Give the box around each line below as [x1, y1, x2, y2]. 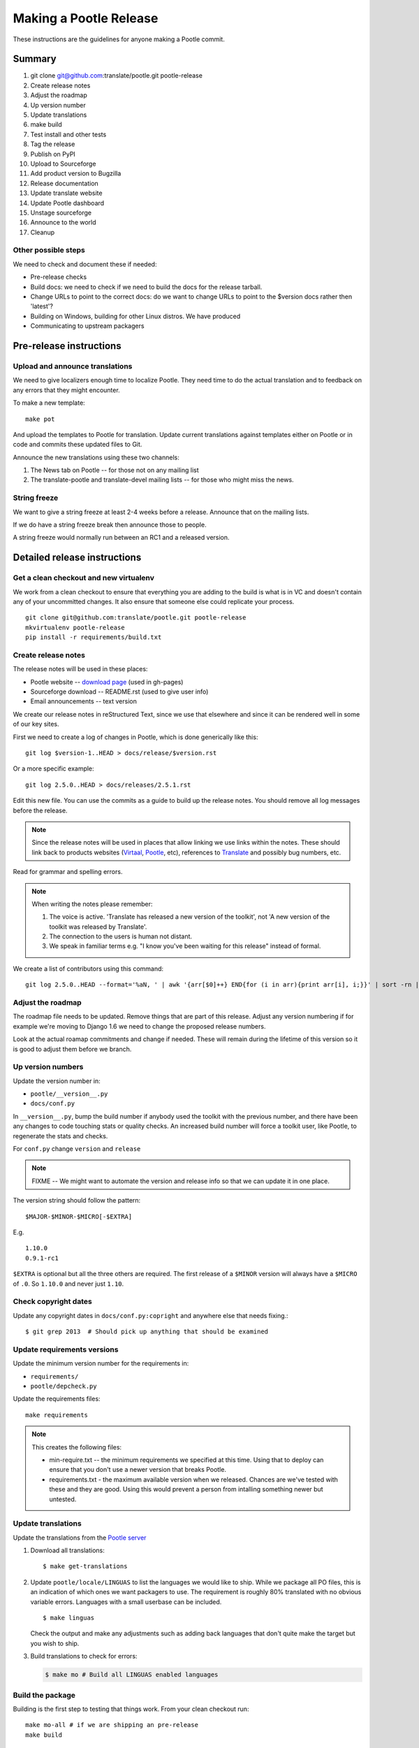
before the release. [13, 806, 68, 815]
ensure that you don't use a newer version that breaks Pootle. [49, 1466, 227, 1474]
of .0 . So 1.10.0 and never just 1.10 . [13, 1280, 124, 1288]
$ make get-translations [43, 1563, 128, 1570]
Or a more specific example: [13, 764, 94, 773]
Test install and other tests [30, 130, 107, 138]
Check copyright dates [13, 1297, 92, 1307]
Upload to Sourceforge [30, 159, 96, 168]
